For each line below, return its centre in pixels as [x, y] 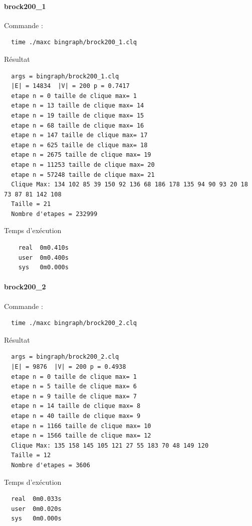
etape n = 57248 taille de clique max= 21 [83, 175]
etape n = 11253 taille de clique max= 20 [83, 165]
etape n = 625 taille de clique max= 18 [79, 145]
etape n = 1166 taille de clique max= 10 [81, 426]
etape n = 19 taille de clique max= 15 [78, 115]
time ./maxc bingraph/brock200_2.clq [74, 323]
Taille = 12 [31, 455]
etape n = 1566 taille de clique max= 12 [81, 436]
